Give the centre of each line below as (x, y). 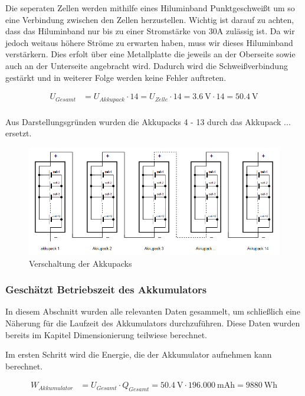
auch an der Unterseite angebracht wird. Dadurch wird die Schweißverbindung (147, 65)
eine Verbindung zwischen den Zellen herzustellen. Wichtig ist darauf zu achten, (150, 19)
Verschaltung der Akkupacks (81, 263)
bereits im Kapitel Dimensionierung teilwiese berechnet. (106, 334)
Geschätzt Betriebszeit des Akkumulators (106, 289)
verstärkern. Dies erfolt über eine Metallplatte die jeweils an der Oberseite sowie (150, 54)
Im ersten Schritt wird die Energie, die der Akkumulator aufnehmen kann (139, 354)
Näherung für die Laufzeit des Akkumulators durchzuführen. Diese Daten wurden (153, 323)
